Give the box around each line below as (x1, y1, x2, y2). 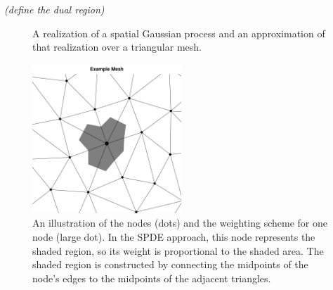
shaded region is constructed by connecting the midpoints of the (32, 257, 308, 272)
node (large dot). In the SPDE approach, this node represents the (32, 229, 315, 244)
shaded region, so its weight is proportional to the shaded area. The (32, 243, 324, 258)
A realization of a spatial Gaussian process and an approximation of (32, 25, 325, 40)
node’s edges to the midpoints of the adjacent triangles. (32, 270, 271, 285)
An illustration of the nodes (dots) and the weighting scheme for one (32, 215, 327, 230)
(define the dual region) (4, 2, 105, 16)
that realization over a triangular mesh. (32, 39, 202, 54)
